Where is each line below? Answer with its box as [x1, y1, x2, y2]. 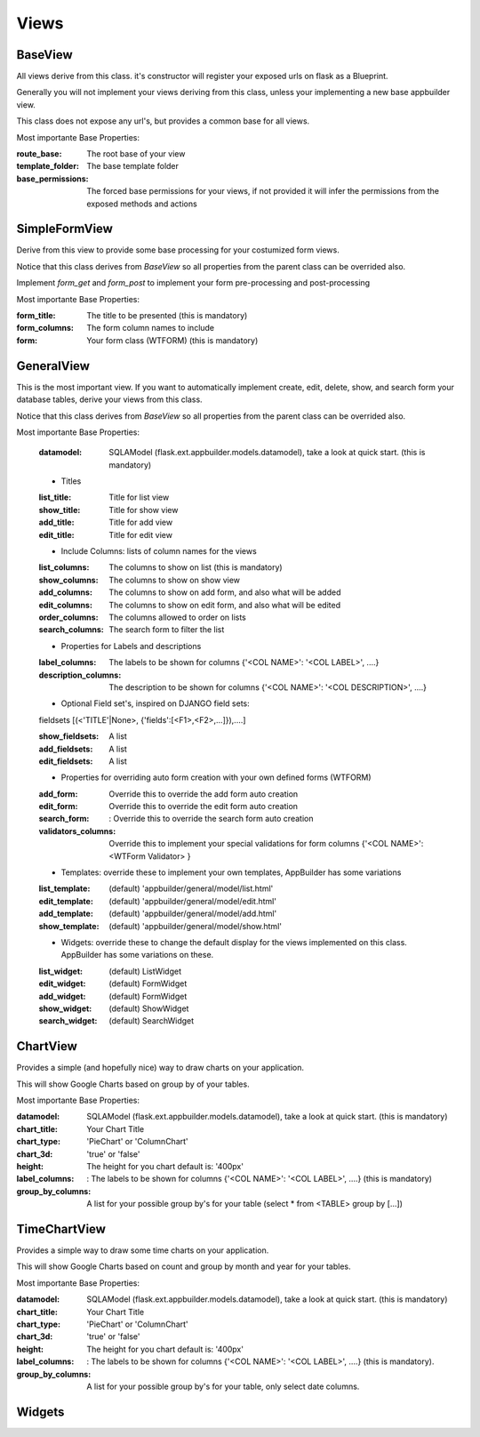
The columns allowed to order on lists [108, 612, 246, 622]
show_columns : [38, 574, 99, 585]
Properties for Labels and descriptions [60, 640, 202, 651]
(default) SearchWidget [108, 1016, 195, 1026]
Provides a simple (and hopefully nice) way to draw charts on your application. [16, 1063, 305, 1073]
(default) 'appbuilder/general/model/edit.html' [108, 895, 277, 906]
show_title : [38, 504, 81, 515]
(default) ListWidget [108, 966, 182, 976]
